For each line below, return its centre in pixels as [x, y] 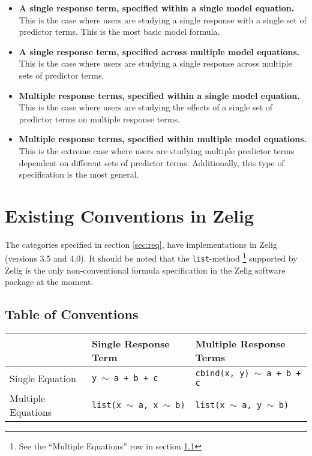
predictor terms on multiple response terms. [99, 118]
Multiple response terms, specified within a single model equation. [159, 95]
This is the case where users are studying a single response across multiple [155, 63]
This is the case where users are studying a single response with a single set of [163, 19]
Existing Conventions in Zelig [130, 215]
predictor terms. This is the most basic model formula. [119, 31]
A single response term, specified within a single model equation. [157, 8]
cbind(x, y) [222, 373]
